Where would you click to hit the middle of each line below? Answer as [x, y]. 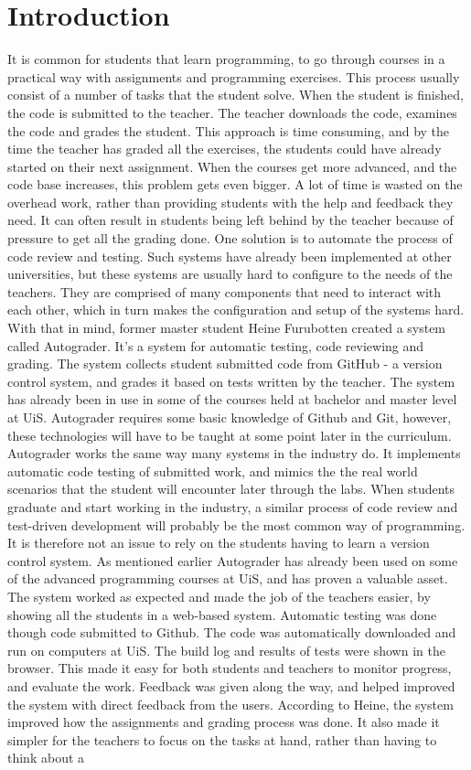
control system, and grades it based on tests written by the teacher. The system [231, 381]
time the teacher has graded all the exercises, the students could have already [225, 149]
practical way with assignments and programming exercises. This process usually [234, 76]
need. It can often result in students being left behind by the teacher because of [230, 220]
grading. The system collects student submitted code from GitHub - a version [225, 364]
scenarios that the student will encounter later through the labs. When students [231, 489]
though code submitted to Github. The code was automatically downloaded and [232, 632]
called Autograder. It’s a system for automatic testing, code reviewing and [216, 345]
